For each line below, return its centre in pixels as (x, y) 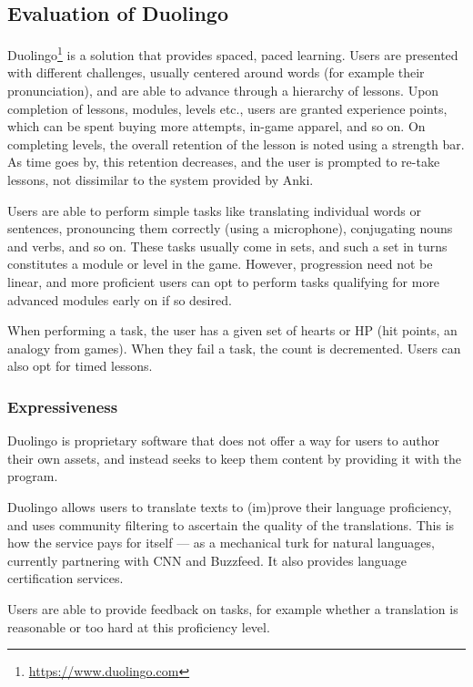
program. (33, 476)
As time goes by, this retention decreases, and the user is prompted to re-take (224, 162)
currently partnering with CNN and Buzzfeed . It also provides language (207, 560)
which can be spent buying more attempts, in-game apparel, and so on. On (216, 126)
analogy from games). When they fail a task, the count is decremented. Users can (234, 348)
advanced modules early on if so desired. (120, 299)
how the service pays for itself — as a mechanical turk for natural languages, (221, 543)
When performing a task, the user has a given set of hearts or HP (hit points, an (232, 330)
